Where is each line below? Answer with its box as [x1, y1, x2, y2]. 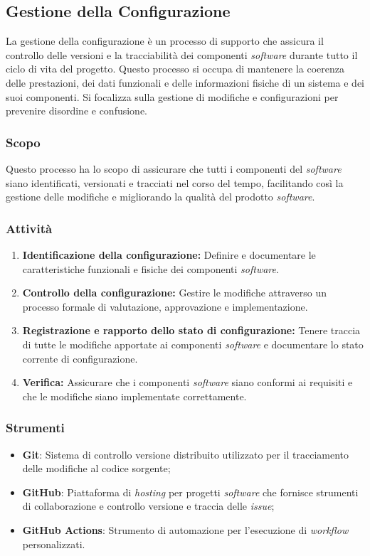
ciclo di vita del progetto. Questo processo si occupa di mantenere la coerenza [6, 61, 345, 76]
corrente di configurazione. [22, 351, 138, 365]
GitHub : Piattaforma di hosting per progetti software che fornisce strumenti [22, 484, 359, 499]
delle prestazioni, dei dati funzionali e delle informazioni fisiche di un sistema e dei [6, 75, 364, 90]
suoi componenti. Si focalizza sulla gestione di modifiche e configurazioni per [6, 89, 339, 104]
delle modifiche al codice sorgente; [22, 461, 171, 476]
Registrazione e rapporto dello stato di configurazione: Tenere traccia [22, 323, 361, 338]
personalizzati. [22, 536, 85, 551]
